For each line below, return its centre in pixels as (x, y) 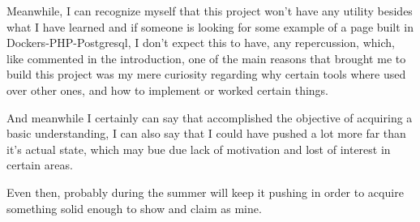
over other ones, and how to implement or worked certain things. (167, 90)
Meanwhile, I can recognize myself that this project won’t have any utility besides (210, 11)
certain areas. (40, 165)
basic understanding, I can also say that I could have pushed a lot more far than (206, 133)
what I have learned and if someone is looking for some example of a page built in (210, 26)
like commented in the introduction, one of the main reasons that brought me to (206, 58)
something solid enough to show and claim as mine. (134, 208)
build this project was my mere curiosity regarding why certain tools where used (206, 74)
